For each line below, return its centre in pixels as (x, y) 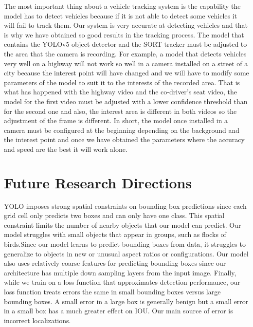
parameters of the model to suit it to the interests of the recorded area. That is (122, 82)
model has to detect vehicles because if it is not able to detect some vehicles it (121, 15)
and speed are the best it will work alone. (66, 149)
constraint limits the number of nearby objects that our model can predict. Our (123, 225)
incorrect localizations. (37, 320)
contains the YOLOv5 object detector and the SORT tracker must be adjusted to (126, 44)
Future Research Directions (98, 182)
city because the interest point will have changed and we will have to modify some (126, 73)
